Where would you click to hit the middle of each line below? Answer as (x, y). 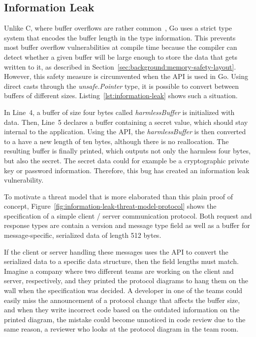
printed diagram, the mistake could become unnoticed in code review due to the (125, 319)
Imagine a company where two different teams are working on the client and (119, 271)
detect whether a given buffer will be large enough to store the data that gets (121, 56)
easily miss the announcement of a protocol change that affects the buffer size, (122, 300)
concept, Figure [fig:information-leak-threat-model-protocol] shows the (110, 206)
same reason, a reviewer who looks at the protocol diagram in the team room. (121, 329)
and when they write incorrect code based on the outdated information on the (122, 310)
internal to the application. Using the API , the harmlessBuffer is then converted (125, 131)
